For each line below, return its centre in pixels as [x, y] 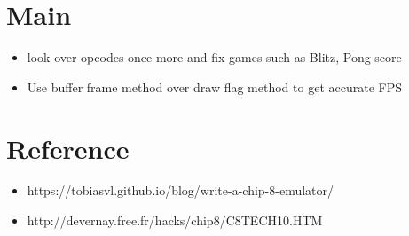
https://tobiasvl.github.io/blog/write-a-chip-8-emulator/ [181, 190]
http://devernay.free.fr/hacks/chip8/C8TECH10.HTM [175, 220]
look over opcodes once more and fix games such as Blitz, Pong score [214, 57]
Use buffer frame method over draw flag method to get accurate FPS [214, 87]
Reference [68, 148]
